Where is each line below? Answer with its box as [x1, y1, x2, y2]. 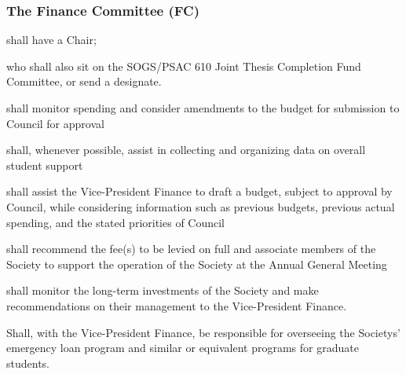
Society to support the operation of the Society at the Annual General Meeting [6, 255, 387, 272]
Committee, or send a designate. [6, 73, 162, 90]
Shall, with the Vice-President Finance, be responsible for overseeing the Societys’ [6, 324, 401, 340]
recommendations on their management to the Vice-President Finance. [6, 297, 347, 313]
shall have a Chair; [6, 31, 97, 48]
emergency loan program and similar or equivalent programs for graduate [6, 339, 359, 356]
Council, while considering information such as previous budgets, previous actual [6, 198, 395, 214]
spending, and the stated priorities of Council [6, 214, 225, 230]
